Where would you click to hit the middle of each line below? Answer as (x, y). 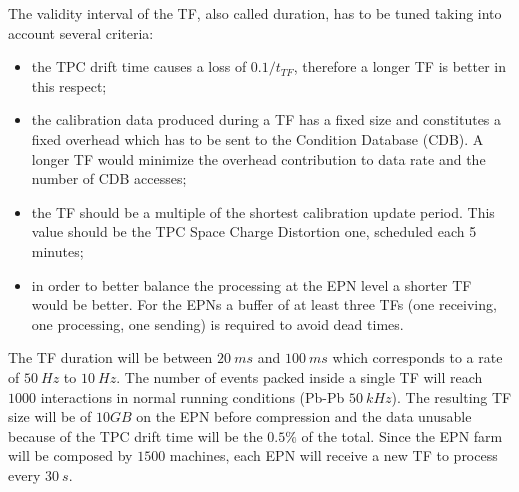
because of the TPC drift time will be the (135, 435)
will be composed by (70, 455)
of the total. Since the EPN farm (402, 435)
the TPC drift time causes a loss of (139, 66)
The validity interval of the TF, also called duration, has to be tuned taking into (255, 13)
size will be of (50, 416)
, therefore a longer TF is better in (400, 66)
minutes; (57, 250)
